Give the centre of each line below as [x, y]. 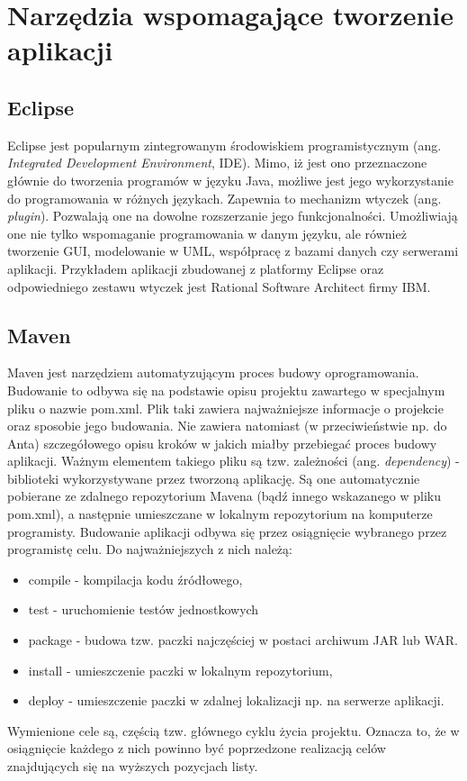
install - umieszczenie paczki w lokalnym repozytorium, [180, 670]
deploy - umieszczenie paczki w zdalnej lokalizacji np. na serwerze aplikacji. [236, 700]
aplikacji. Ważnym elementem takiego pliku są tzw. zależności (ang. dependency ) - [233, 461]
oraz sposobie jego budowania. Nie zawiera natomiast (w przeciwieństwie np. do [227, 426]
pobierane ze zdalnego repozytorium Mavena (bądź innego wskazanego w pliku [225, 496]
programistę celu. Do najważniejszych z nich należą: [150, 549]
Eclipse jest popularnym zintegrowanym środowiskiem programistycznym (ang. [225, 145]
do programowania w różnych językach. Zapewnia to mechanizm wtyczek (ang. [225, 198]
